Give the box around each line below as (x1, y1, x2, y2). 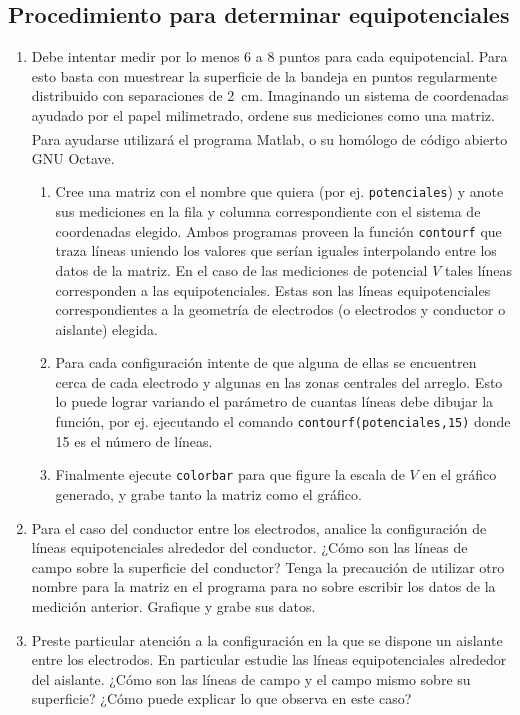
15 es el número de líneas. (55, 430, 213, 451)
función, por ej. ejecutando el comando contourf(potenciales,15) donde (55, 411, 511, 432)
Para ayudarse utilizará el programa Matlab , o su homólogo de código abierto (31, 128, 508, 149)
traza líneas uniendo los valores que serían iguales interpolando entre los (55, 240, 497, 261)
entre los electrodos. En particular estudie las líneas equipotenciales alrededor (31, 649, 507, 670)
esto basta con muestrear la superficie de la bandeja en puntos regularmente (31, 65, 498, 86)
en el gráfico (422, 464, 497, 485)
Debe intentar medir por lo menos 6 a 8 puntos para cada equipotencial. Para (31, 46, 508, 67)
